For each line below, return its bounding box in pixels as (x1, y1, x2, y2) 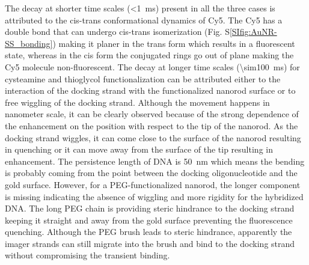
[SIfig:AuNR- (229, 25, 277, 38)
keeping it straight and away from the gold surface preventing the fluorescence (5, 213, 293, 226)
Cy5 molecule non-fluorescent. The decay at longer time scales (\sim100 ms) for (5, 60, 300, 73)
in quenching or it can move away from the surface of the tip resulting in (5, 143, 273, 156)
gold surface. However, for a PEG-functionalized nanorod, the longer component (5, 178, 301, 190)
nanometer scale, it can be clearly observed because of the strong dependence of (5, 108, 299, 120)
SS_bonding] (5, 37, 53, 49)
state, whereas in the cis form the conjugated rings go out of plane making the (5, 49, 294, 61)
